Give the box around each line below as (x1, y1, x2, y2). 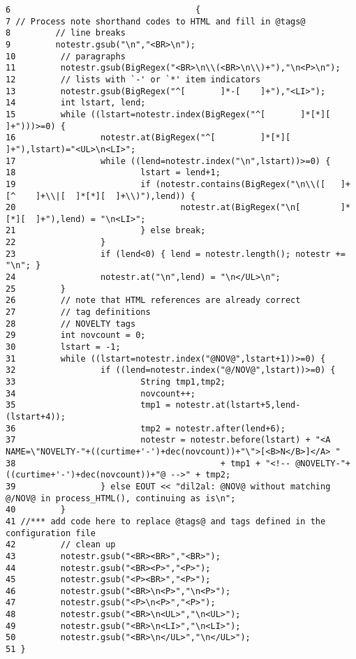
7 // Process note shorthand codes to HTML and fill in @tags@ (6, 16, 306, 27)
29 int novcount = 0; (6, 330, 146, 341)
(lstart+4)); (6, 411, 66, 422)
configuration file (6, 528, 96, 538)
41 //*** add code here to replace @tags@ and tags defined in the (6, 516, 326, 526)
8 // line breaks (6, 28, 126, 38)
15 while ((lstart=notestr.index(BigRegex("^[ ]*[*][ (6, 109, 331, 119)
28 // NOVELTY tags (6, 318, 136, 329)
